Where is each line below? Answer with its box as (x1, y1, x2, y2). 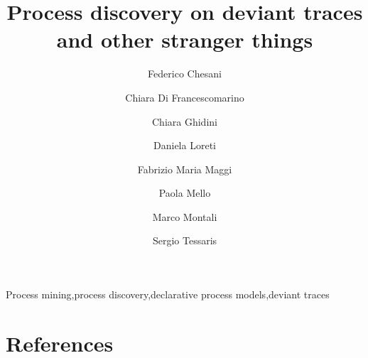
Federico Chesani (148, 66, 222, 81)
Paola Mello (158, 185, 211, 200)
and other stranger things (56, 25, 313, 54)
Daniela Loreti (153, 138, 216, 153)
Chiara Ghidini (152, 114, 217, 129)
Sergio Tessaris (152, 233, 217, 248)
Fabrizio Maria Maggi (137, 161, 232, 176)
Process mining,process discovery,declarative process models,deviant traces (6, 287, 330, 302)
